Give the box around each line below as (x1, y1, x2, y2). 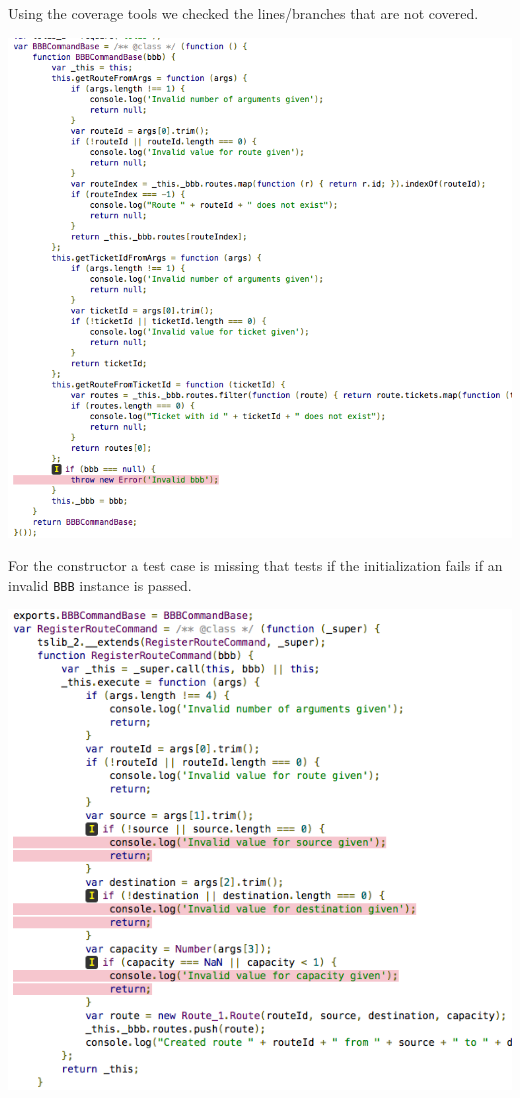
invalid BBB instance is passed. (8, 574, 192, 595)
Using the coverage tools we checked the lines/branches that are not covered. (8, 3, 479, 23)
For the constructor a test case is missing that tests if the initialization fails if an (8, 555, 503, 576)
